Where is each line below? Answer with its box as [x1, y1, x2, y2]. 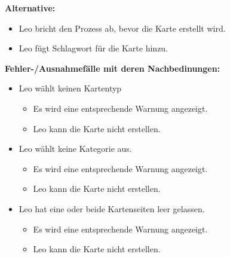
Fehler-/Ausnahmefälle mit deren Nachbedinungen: [5, 62, 220, 74]
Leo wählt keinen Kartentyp [19, 82, 122, 94]
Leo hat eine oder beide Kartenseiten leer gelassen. [19, 202, 205, 215]
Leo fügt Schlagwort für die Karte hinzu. [19, 42, 168, 54]
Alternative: [5, 2, 56, 14]
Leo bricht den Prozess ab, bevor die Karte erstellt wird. [19, 22, 226, 34]
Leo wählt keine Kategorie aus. [19, 142, 132, 155]
